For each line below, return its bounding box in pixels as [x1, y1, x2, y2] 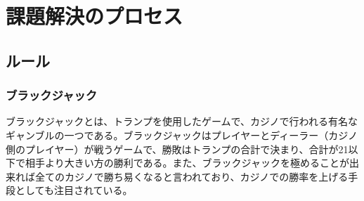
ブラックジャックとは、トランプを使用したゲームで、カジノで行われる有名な [6, 114, 358, 129]
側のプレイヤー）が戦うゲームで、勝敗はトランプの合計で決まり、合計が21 [6, 141, 349, 156]
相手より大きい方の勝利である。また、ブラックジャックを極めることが [25, 155, 349, 170]
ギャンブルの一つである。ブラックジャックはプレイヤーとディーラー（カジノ [6, 127, 358, 142]
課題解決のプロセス [6, 1, 183, 30]
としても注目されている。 [15, 183, 133, 197]
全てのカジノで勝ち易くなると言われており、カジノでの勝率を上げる [34, 169, 349, 183]
